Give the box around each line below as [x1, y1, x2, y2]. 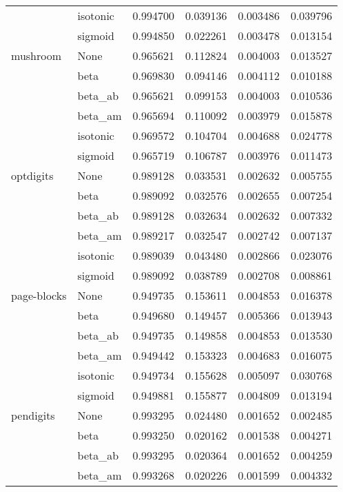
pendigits [11, 407, 55, 423]
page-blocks [11, 287, 67, 303]
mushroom [11, 48, 62, 63]
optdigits [11, 167, 54, 183]
